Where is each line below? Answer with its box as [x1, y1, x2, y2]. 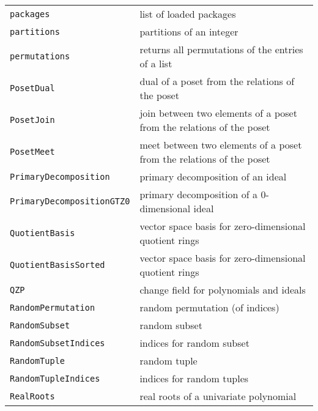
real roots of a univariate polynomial [139, 389, 297, 403]
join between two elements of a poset [139, 106, 297, 120]
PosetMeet [10, 147, 55, 157]
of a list [139, 56, 172, 70]
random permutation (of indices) [139, 300, 279, 314]
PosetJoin [10, 115, 55, 125]
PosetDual [10, 83, 55, 93]
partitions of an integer [139, 24, 239, 39]
